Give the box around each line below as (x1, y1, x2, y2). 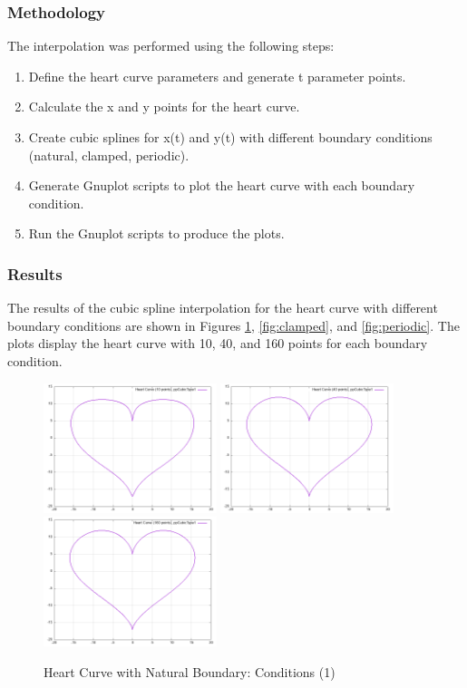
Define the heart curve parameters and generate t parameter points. (28, 66, 406, 85)
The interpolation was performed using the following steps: (7, 36, 335, 55)
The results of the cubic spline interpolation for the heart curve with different (7, 298, 438, 317)
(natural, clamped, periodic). (28, 145, 190, 164)
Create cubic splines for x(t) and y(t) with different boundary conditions (28, 128, 433, 146)
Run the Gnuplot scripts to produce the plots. (28, 224, 285, 243)
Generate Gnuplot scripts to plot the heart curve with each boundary (28, 176, 415, 195)
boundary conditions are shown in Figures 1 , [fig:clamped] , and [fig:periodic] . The (7, 315, 460, 334)
